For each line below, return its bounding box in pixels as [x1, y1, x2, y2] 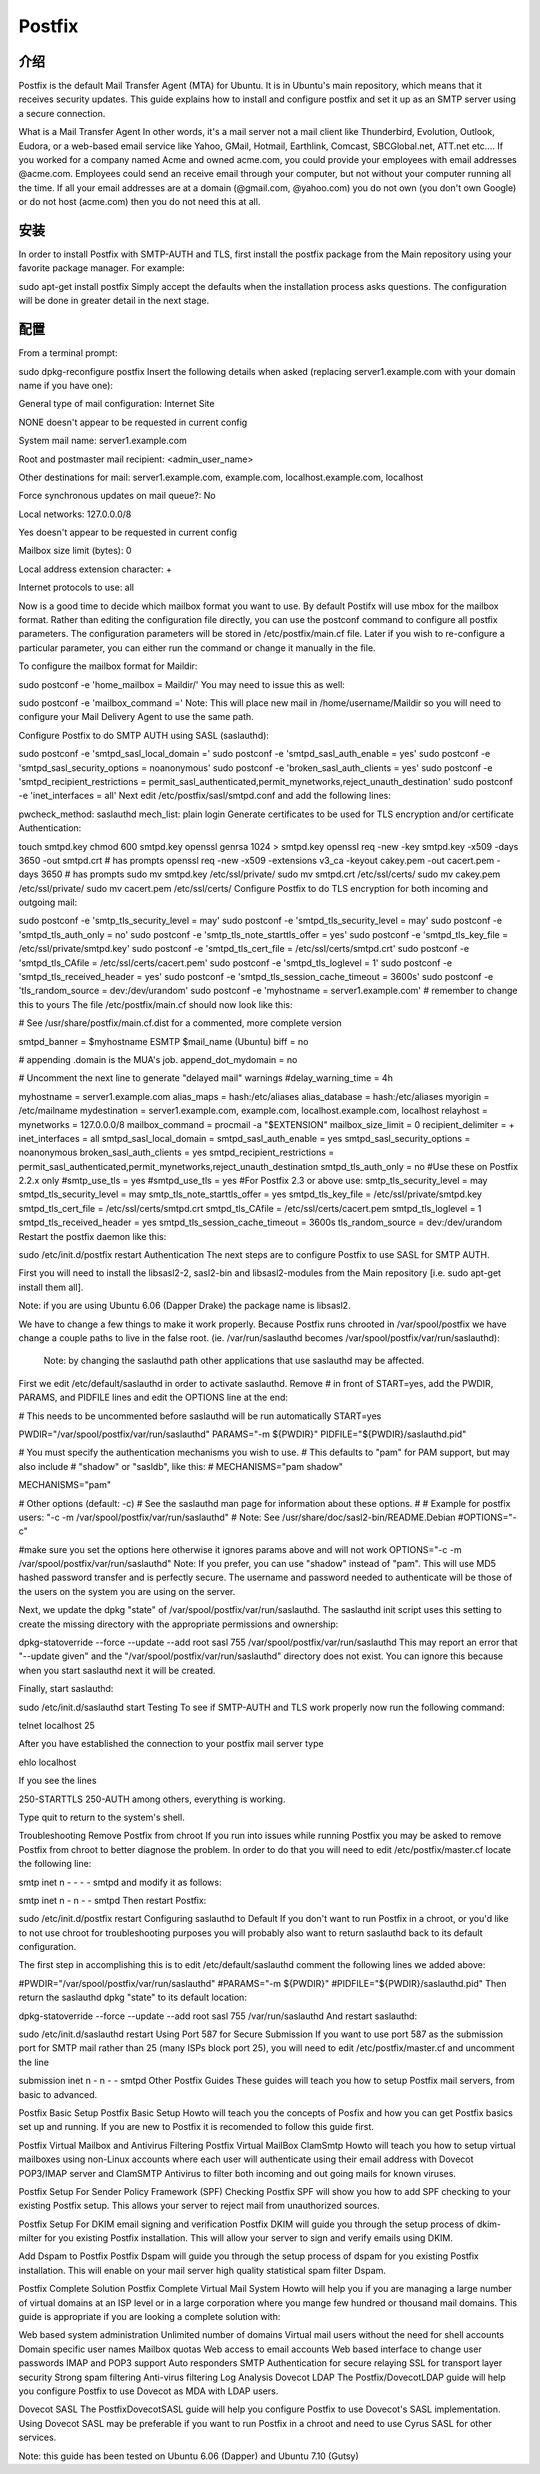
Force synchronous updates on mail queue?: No [18, 490, 216, 502]
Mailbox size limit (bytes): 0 [18, 545, 132, 557]
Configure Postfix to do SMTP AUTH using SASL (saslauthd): [18, 729, 270, 741]
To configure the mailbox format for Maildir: [18, 660, 198, 672]
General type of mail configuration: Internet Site [18, 398, 215, 410]
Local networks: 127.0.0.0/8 [18, 508, 132, 520]
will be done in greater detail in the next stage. [18, 295, 210, 307]
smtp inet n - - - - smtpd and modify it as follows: [18, 1876, 222, 1888]
